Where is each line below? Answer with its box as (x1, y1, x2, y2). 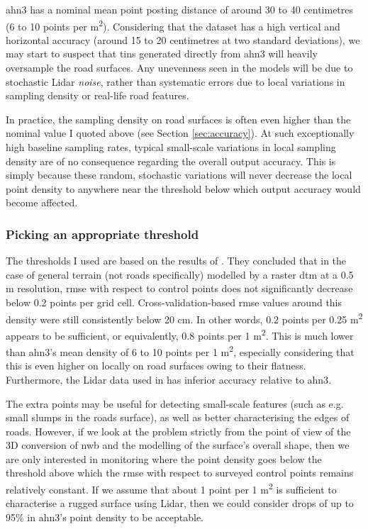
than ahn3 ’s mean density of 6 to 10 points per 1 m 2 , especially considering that (6, 343, 355, 359)
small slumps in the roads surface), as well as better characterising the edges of (6, 410, 350, 425)
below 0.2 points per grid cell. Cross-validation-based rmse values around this (6, 294, 342, 309)
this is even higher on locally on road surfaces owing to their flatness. (6, 358, 306, 373)
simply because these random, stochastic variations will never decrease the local (6, 167, 352, 182)
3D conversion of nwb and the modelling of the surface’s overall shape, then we (6, 438, 350, 452)
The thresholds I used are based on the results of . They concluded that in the (6, 253, 347, 268)
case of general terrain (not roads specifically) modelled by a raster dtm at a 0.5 (6, 267, 354, 282)
